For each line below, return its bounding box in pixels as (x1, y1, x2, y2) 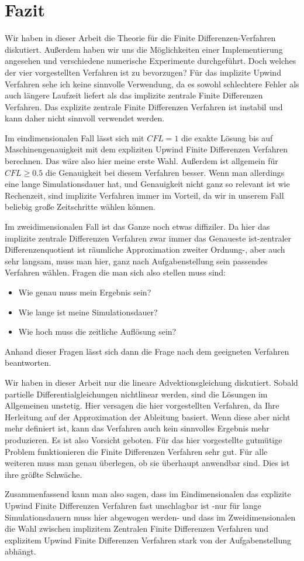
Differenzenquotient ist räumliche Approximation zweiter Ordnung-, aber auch (5, 243, 285, 256)
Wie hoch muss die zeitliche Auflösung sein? (18, 325, 177, 338)
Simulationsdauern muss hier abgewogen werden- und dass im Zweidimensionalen (5, 511, 296, 523)
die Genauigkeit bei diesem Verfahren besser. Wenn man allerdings (45, 166, 285, 178)
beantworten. (5, 356, 51, 369)
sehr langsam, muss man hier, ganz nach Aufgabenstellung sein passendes (5, 254, 268, 267)
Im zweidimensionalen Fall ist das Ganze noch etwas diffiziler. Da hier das (5, 220, 270, 233)
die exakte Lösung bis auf (181, 131, 273, 144)
